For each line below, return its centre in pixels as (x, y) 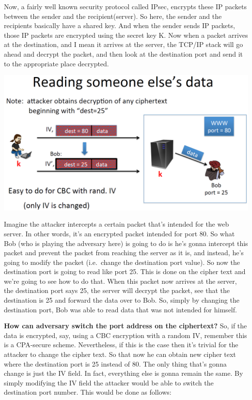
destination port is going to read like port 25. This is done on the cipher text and (125, 271)
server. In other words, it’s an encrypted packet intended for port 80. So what (119, 233)
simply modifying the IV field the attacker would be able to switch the (109, 382)
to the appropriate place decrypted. (56, 63)
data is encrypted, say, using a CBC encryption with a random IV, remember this (126, 335)
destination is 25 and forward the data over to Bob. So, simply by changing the (122, 300)
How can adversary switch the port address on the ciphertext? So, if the (126, 326)
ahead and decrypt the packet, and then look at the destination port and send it (123, 54)
